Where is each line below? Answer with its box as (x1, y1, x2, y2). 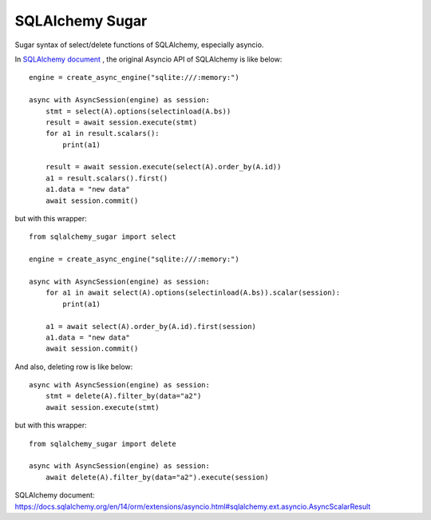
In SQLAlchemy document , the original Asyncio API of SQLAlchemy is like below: (14, 54, 283, 64)
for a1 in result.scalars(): (45, 129, 160, 138)
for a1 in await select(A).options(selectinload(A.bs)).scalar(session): (45, 288, 341, 297)
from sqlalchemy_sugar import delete (29, 439, 177, 448)
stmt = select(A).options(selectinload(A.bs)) (45, 106, 231, 116)
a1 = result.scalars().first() (45, 173, 168, 183)
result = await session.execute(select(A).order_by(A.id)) (45, 162, 282, 172)
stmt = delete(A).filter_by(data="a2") (45, 391, 202, 401)
